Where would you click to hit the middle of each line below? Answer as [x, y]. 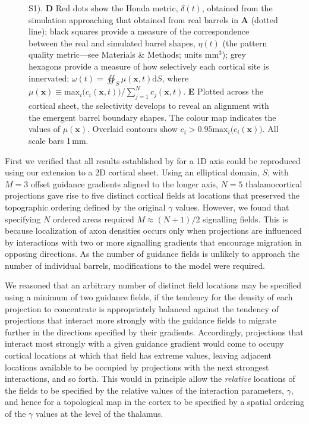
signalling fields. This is [245, 219]
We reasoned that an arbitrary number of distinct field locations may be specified [153, 285]
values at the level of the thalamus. [99, 413]
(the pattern [245, 43]
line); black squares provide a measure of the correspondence [139, 31]
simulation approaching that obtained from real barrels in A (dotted [153, 19]
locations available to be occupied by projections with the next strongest [137, 367]
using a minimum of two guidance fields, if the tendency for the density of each [149, 297]
